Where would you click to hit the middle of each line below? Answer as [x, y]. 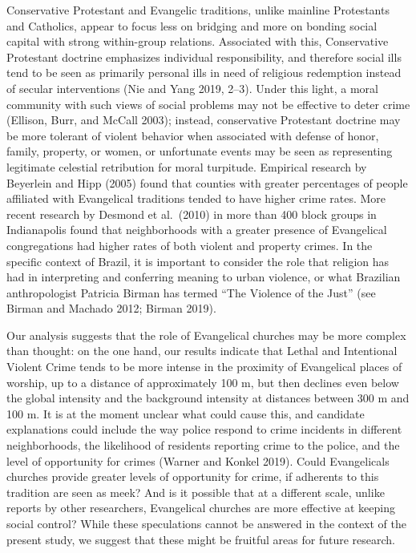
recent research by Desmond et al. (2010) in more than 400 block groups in [192, 214]
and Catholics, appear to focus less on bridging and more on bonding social [192, 25]
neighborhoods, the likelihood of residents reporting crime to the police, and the [203, 445]
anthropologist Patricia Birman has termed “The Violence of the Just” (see [191, 292]
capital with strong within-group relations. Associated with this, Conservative [198, 41]
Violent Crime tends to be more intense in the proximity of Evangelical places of [204, 367]
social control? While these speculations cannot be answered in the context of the [206, 523]
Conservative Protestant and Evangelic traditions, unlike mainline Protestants [198, 10]
